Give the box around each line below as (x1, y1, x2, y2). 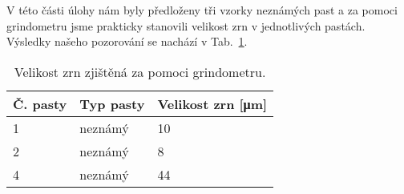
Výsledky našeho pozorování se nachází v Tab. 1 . (6, 33, 248, 50)
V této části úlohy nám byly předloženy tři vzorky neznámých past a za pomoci (6, 2, 398, 18)
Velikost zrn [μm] (157, 94, 268, 113)
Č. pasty (13, 94, 67, 113)
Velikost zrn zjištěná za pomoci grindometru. (14, 62, 266, 81)
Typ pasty (79, 94, 145, 113)
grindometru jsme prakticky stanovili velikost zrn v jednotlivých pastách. (6, 17, 366, 34)
